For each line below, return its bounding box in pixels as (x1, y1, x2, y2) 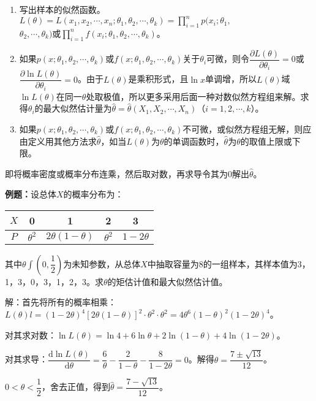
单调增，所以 (205, 72, 257, 85)
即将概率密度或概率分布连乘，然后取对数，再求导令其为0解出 (5, 167, 249, 180)
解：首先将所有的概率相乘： (5, 296, 116, 308)
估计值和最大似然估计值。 (124, 275, 228, 288)
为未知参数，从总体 (63, 257, 141, 270)
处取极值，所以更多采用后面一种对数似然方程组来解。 (86, 90, 301, 102)
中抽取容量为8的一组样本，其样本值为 (147, 257, 298, 270)
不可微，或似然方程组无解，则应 (182, 122, 312, 135)
